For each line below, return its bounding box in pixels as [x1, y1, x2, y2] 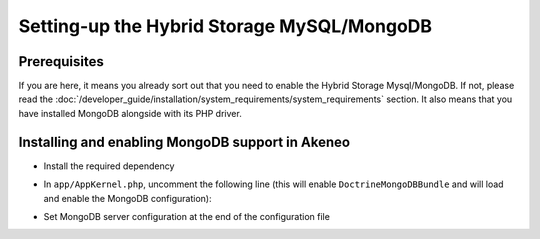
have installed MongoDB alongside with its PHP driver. [18, 107, 242, 119]
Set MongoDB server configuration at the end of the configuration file [43, 210, 330, 222]
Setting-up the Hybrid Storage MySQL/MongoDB [18, 15, 433, 37]
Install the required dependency [43, 160, 175, 172]
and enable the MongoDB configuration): [43, 192, 212, 204]
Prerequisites [18, 53, 104, 70]
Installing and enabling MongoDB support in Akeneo [18, 133, 350, 150]
